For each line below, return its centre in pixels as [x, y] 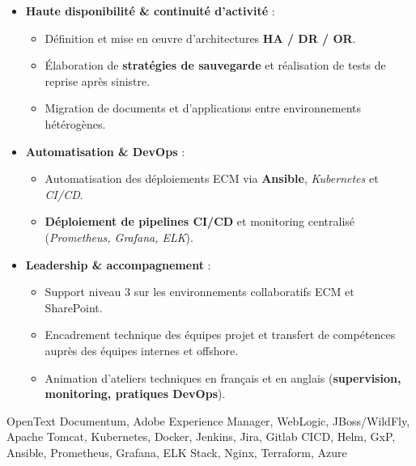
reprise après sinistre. [98, 80]
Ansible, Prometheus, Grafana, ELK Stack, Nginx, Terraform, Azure [177, 452]
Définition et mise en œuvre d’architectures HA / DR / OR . [200, 38]
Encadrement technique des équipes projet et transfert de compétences [220, 335]
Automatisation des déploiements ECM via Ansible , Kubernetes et [212, 178]
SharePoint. [74, 307]
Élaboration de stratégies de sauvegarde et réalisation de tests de [215, 65]
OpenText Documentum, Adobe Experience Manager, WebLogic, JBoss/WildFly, [208, 420]
